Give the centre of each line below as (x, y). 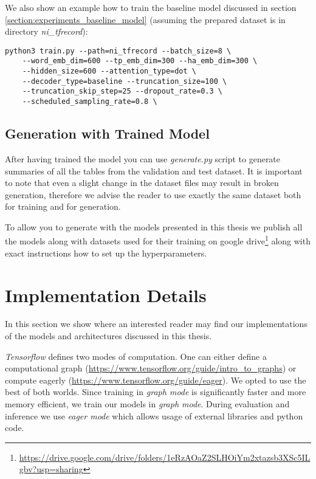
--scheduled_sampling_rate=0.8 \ (90, 102)
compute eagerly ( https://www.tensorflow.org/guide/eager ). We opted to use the (156, 380)
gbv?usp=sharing (51, 469)
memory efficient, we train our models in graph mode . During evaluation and (147, 404)
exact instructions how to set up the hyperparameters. (106, 253)
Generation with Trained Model (107, 133)
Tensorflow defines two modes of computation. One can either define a (136, 356)
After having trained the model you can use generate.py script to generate (143, 158)
